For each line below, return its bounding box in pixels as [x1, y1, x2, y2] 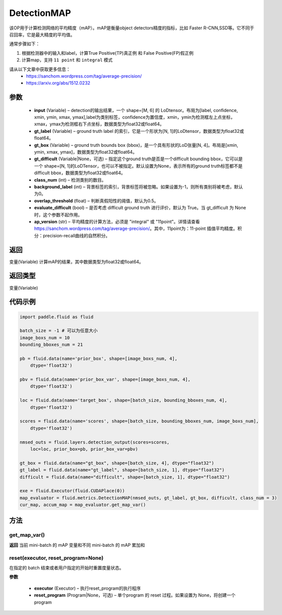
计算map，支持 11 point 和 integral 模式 [21, 57, 113, 63]
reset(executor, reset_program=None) [9, 554, 104, 561]
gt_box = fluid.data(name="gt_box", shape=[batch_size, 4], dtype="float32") [19, 460, 214, 466]
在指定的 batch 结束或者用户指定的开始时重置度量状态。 [9, 565, 124, 571]
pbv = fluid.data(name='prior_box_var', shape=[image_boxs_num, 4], [19, 377, 191, 383]
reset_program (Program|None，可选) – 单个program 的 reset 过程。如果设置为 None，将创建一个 [34, 592, 236, 598]
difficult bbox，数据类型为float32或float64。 [34, 170, 126, 176]
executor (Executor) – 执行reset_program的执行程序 [34, 585, 141, 591]
